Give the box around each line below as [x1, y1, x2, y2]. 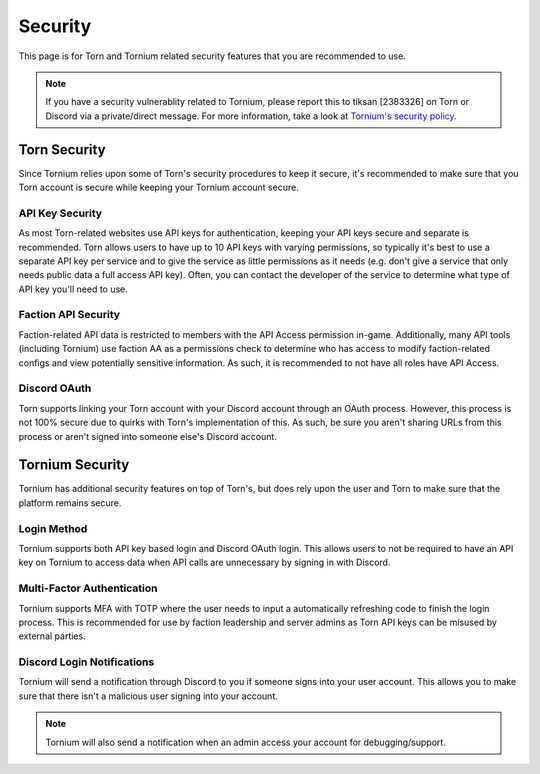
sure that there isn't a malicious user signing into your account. [18, 690, 279, 702]
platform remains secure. [18, 496, 122, 509]
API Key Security [18, 206, 103, 220]
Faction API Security [18, 308, 120, 322]
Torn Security [18, 141, 106, 158]
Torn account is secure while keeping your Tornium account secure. [18, 181, 299, 194]
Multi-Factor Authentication [18, 581, 158, 595]
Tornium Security [18, 456, 130, 474]
